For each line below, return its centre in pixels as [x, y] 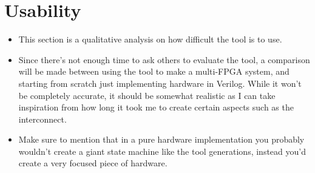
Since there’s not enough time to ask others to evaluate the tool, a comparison [164, 59]
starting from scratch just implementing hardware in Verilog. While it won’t [160, 83]
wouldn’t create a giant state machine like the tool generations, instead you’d [162, 151]
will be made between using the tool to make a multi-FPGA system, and [154, 71]
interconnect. [42, 119]
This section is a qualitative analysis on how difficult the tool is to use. [150, 39]
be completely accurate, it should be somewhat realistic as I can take [147, 95]
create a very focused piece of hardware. [93, 163]
